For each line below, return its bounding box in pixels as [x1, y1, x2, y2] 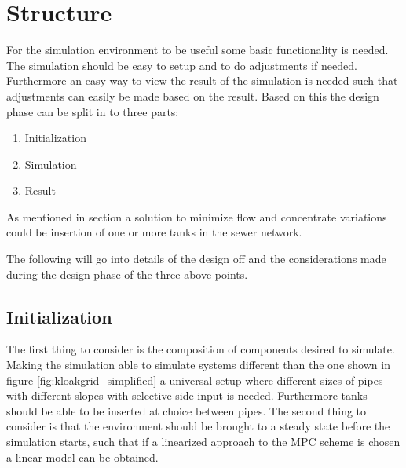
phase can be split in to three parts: [6, 103, 179, 119]
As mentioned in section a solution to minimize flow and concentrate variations [6, 208, 387, 225]
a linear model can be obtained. [6, 448, 159, 465]
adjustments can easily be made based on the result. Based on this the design [6, 87, 379, 104]
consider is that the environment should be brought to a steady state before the [6, 418, 390, 434]
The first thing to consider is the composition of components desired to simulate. [6, 341, 395, 357]
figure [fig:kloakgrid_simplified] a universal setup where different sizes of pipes [6, 371, 383, 388]
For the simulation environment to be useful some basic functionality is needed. [6, 42, 389, 58]
